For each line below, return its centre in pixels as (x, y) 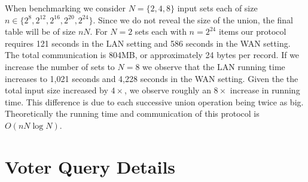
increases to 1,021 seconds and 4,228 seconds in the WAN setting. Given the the (152, 78)
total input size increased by (57, 90)
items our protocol (252, 31)
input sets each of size (217, 8)
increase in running (265, 90)
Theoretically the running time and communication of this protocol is (132, 113)
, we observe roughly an (168, 90)
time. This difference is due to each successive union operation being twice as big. (154, 101)
